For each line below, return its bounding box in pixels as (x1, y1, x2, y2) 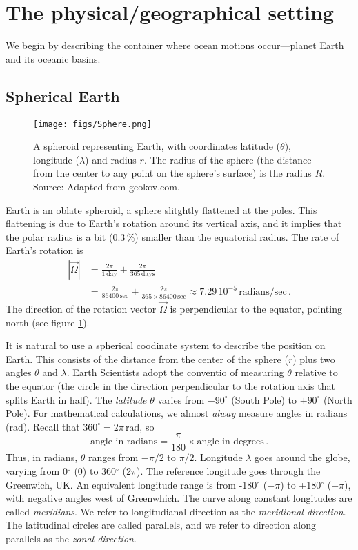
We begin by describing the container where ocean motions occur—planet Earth (6, 38, 344, 52)
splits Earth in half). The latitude (6, 392, 147, 406)
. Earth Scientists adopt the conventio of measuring (66, 365, 284, 380)
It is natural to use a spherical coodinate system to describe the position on (6, 338, 326, 353)
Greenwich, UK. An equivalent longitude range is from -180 (6, 477, 257, 491)
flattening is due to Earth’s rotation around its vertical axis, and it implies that (6, 216, 342, 230)
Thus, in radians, (6, 450, 78, 464)
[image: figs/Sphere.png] (33, 119, 152, 129)
